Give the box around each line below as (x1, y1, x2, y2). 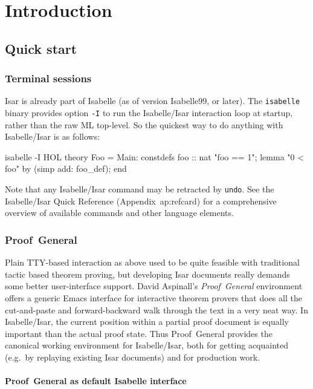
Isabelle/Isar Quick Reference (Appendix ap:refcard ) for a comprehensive (5, 194, 277, 207)
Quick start (5, 39, 77, 57)
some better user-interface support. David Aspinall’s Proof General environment (5, 279, 303, 292)
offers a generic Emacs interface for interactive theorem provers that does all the (5, 291, 302, 304)
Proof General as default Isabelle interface (5, 374, 187, 387)
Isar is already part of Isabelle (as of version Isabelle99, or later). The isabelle (5, 94, 300, 107)
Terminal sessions (5, 71, 92, 86)
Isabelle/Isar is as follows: (5, 130, 100, 143)
